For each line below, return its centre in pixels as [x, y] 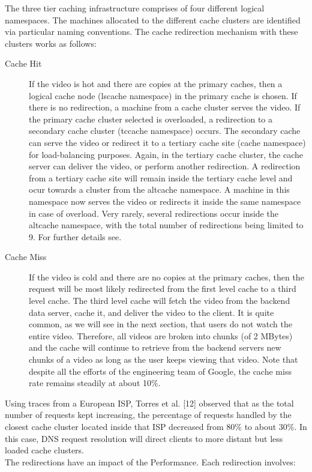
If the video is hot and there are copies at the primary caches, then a [156, 83]
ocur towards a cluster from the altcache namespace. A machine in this [159, 189]
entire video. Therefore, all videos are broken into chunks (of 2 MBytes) [161, 335]
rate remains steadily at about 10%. [95, 383]
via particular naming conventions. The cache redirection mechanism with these [151, 32]
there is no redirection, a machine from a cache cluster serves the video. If [165, 107]
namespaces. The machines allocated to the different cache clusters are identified [153, 20]
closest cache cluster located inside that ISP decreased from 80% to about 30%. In [156, 426]
